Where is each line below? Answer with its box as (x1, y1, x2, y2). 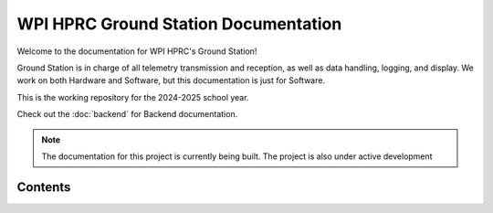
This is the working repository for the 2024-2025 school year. (16, 91, 249, 102)
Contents (16, 179, 71, 195)
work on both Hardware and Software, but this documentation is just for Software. (16, 75, 326, 86)
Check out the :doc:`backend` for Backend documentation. (16, 109, 238, 120)
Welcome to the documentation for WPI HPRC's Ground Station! (16, 46, 257, 57)
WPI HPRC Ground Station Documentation (16, 14, 342, 34)
